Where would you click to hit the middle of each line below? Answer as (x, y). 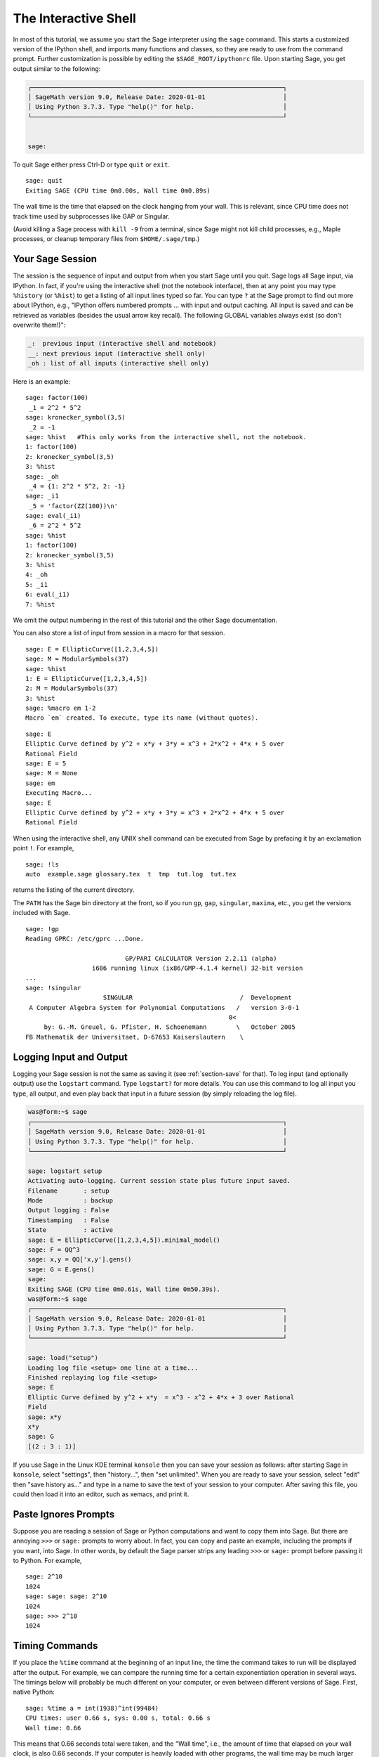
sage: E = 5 (46, 764)
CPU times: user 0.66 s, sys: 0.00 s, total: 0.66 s (118, 1718)
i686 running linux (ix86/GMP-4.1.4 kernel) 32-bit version (197, 968)
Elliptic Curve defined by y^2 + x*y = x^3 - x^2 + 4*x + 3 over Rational (161, 1397)
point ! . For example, (44, 848)
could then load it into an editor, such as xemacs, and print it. (101, 1494)
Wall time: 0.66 (53, 1728)
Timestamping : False (69, 1220)
